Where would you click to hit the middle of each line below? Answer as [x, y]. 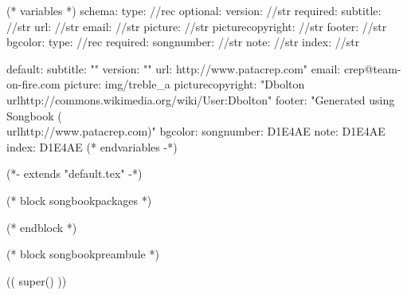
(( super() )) [37, 280]
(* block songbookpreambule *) [83, 254]
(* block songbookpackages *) [79, 200]
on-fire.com [33, 84]
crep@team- [372, 68]
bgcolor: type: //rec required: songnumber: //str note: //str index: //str [183, 42]
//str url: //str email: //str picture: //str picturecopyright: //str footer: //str [197, 26]
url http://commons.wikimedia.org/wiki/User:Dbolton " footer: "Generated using [201, 99]
